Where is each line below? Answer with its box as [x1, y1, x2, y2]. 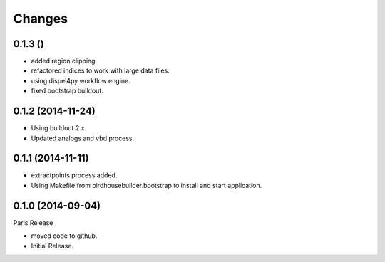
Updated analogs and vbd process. [31, 134, 135, 142]
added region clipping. [31, 57, 98, 65]
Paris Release [13, 218, 53, 227]
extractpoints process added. [31, 171, 118, 179]
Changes [13, 11, 68, 26]
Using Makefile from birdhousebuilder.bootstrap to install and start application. [31, 181, 262, 189]
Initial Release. [31, 241, 74, 250]
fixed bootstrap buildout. [31, 86, 103, 95]
